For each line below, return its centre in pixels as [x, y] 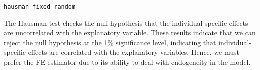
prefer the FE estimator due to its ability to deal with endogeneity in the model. [127, 62]
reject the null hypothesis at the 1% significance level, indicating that [110, 42]
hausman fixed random [40, 7]
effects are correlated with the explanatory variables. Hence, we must [134, 52]
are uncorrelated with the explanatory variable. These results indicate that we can [130, 33]
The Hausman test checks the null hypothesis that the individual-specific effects [126, 23]
